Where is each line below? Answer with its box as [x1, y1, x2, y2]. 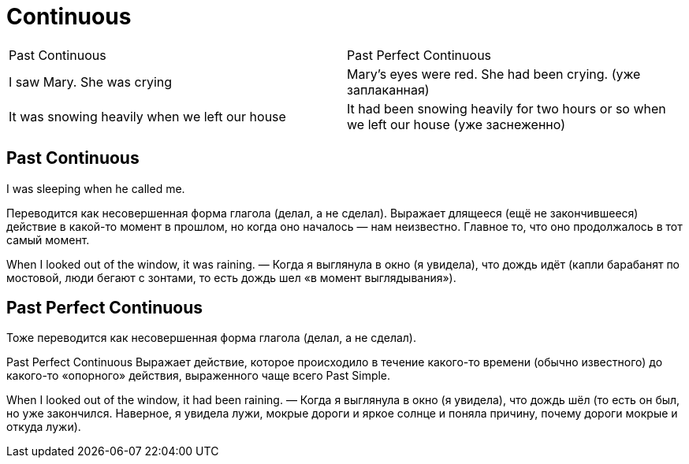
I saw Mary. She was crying [9, 73, 173, 90]
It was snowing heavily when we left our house [9, 108, 286, 124]
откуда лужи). [6, 420, 81, 434]
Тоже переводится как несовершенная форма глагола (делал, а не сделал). [6, 331, 417, 345]
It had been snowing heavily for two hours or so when [347, 100, 666, 117]
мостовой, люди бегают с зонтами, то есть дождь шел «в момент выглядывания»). [6, 270, 456, 284]
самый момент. [6, 232, 90, 247]
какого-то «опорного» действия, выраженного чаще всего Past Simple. [6, 369, 391, 383]
